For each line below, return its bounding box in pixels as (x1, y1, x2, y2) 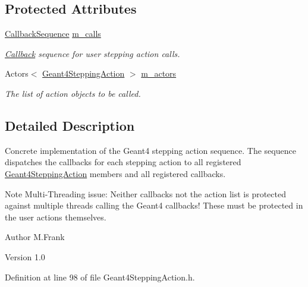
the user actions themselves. (5, 210, 106, 223)
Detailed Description (5, 116, 135, 134)
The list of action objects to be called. (5, 87, 141, 99)
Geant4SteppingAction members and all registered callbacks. (5, 167, 226, 179)
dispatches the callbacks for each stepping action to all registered (5, 156, 241, 168)
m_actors (141, 67, 177, 80)
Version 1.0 (5, 250, 45, 263)
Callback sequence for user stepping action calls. (5, 47, 180, 59)
